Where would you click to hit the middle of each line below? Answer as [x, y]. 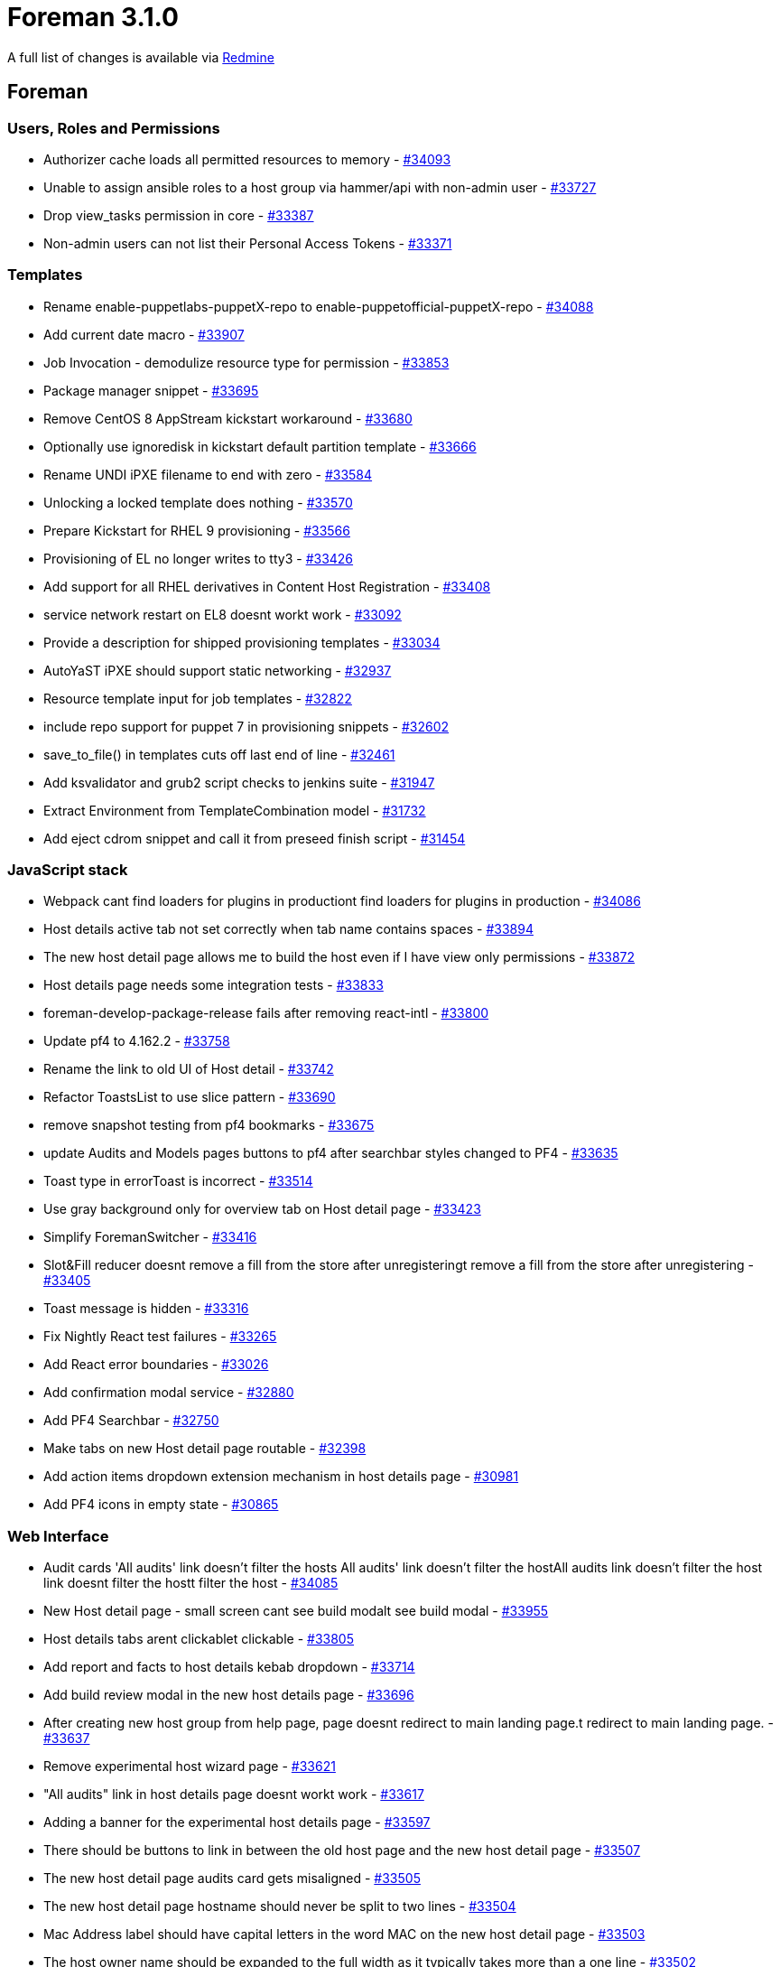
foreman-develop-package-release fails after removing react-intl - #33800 [266, 1013]
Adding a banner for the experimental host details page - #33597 [237, 1823]
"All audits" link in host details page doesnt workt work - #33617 [234, 1795]
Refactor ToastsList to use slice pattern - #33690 [190, 1097]
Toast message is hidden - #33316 [146, 1309]
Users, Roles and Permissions [114, 128]
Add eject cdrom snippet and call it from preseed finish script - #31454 [255, 838]
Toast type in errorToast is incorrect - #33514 [178, 1181]
